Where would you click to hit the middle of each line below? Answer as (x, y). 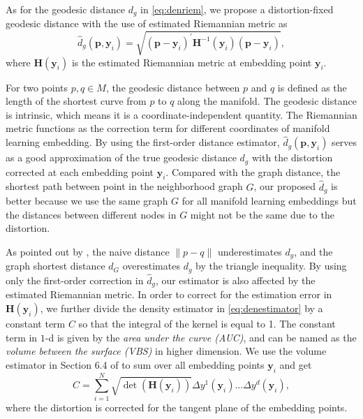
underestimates (250, 251)
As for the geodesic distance (65, 9)
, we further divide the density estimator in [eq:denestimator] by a (181, 308)
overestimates (151, 266)
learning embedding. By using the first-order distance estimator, (143, 142)
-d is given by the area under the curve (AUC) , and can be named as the (201, 337)
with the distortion (292, 157)
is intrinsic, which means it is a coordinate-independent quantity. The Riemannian (181, 114)
